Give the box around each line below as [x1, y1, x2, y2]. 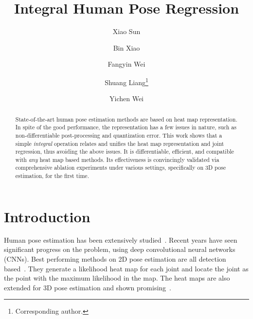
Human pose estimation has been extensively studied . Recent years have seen [4, 234, 237, 245]
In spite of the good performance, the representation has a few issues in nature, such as [15, 123, 236, 131]
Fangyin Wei [108, 59, 145, 69]
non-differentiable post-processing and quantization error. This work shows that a [15, 131, 222, 139]
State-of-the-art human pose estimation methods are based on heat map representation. [15, 115, 237, 123]
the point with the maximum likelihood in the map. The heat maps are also [4, 273, 230, 283]
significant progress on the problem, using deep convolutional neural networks [4, 244, 235, 254]
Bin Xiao [113, 42, 140, 53]
